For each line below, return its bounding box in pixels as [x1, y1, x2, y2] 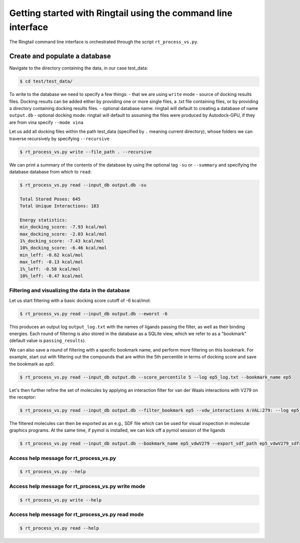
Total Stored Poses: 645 [19, 196, 81, 202]
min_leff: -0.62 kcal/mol [19, 252, 83, 257]
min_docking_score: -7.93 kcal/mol [19, 224, 107, 230]
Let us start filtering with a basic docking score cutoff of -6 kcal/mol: [9, 297, 151, 303]
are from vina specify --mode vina [9, 119, 83, 125]
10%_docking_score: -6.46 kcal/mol [19, 245, 107, 251]
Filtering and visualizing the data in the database [9, 287, 130, 294]
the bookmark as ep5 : [9, 360, 54, 367]
